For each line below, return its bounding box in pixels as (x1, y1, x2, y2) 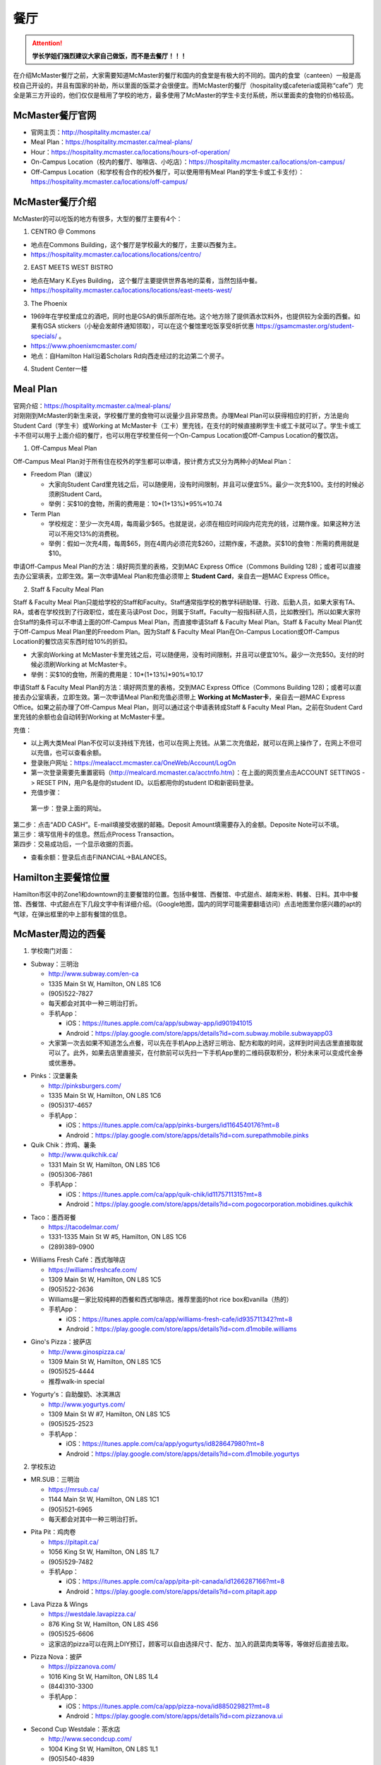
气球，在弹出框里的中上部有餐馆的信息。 (13, 909, 131, 918)
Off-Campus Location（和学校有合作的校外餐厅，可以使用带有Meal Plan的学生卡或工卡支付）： (30, 167, 305, 176)
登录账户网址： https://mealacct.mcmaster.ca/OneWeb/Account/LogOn (30, 758, 236, 767)
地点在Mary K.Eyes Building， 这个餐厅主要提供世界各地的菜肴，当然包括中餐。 (30, 276, 261, 285)
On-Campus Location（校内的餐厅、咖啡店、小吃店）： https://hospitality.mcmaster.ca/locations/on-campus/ (30, 157, 346, 166)
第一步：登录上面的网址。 (30, 804, 105, 813)
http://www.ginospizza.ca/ (48, 1347, 126, 1356)
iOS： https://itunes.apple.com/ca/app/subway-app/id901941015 (66, 1019, 253, 1027)
